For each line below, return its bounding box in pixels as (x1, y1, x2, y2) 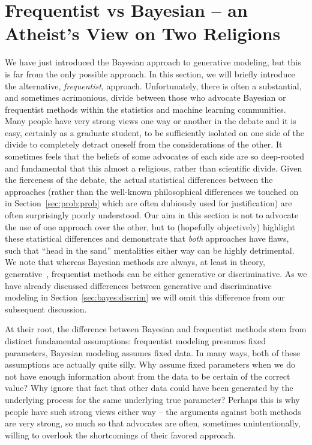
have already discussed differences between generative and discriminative (5, 279, 272, 291)
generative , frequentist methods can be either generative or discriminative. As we (5, 267, 307, 279)
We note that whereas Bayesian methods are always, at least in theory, (5, 255, 265, 268)
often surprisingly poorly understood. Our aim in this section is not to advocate (5, 209, 299, 221)
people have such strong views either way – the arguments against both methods (5, 405, 301, 417)
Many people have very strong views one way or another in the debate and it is (5, 115, 296, 127)
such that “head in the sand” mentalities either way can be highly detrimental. (5, 243, 295, 256)
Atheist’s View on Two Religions (5, 21, 281, 46)
